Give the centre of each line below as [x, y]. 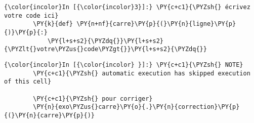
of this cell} [28, 82]
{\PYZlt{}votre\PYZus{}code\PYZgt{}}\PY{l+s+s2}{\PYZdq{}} [105, 49]
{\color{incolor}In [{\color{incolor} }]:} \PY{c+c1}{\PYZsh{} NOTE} [124, 65]
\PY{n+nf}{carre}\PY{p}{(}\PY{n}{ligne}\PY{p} [156, 24]
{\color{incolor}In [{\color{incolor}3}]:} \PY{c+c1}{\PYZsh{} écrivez [127, 7]
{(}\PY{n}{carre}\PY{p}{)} [49, 115]
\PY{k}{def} [53, 24]
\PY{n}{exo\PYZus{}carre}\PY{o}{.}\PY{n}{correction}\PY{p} [136, 107]
